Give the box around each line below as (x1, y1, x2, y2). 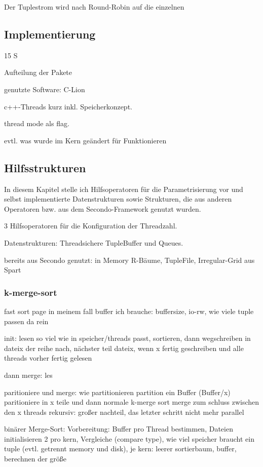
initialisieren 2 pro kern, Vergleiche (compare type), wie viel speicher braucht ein (4, 433, 254, 444)
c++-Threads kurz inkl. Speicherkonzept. (4, 101, 132, 111)
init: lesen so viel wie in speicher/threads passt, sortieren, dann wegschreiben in (4, 333, 251, 343)
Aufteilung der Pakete (4, 67, 72, 77)
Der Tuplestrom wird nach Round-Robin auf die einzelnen (4, 2, 184, 12)
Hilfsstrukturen (4, 160, 86, 175)
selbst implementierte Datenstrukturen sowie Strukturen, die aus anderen (4, 193, 232, 204)
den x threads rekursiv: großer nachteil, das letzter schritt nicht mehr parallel (4, 406, 244, 417)
